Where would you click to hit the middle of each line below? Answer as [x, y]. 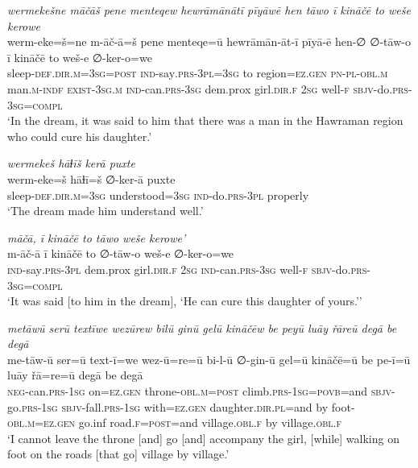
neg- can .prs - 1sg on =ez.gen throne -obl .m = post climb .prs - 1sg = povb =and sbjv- [201, 391]
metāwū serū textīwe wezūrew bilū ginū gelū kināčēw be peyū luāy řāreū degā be [202, 327]
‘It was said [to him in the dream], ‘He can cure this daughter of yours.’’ [185, 301]
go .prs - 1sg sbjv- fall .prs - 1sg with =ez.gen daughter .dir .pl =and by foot [179, 406]
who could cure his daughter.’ [80, 136]
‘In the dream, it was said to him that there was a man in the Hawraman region [205, 120]
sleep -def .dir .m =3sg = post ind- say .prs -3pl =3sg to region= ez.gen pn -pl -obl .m [198, 73]
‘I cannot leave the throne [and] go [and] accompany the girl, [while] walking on [203, 438]
